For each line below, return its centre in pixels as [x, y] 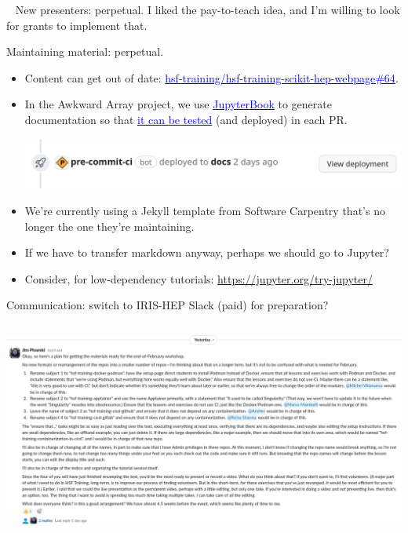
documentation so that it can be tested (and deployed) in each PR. [186, 119]
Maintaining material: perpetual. [85, 51]
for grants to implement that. [77, 25]
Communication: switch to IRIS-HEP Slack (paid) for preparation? [168, 305]
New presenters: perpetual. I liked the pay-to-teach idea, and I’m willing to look [208, 9]
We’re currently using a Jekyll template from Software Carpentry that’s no [205, 210]
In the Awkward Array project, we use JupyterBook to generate [178, 104]
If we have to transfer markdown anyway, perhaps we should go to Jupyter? [207, 252]
